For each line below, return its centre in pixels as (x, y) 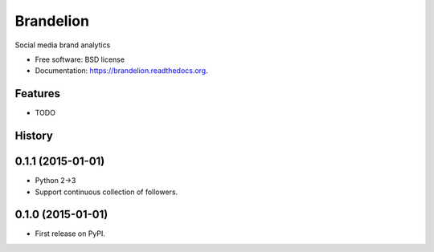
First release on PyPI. (70, 234)
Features (37, 93)
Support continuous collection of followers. (106, 192)
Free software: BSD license (80, 59)
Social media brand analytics (63, 45)
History (34, 136)
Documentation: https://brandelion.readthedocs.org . (121, 71)
